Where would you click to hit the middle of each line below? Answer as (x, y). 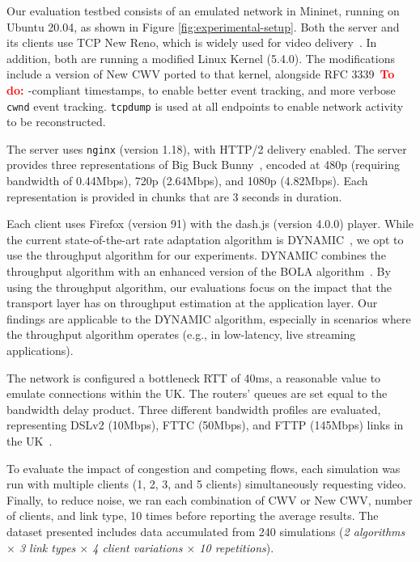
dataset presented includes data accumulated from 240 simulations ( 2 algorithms (206, 531)
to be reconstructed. (56, 122)
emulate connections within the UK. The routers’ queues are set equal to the (197, 393)
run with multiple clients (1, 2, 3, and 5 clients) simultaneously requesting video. (206, 484)
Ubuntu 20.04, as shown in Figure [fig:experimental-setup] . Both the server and (203, 26)
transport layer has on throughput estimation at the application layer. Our (192, 303)
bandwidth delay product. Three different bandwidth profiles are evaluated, (194, 409)
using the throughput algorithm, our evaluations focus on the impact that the (199, 287)
